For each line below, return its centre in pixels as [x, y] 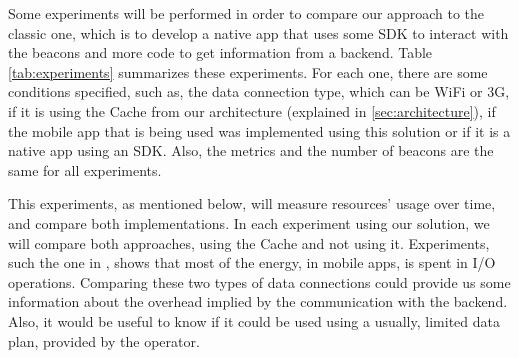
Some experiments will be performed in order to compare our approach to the [246, 13]
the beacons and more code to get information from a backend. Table [220, 52]
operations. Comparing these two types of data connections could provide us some [259, 281]
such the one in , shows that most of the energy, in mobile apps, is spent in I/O [252, 262]
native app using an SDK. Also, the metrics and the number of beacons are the [251, 150]
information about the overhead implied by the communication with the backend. [258, 301]
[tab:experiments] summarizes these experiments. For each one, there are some [248, 71]
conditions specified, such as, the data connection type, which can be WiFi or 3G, [259, 91]
